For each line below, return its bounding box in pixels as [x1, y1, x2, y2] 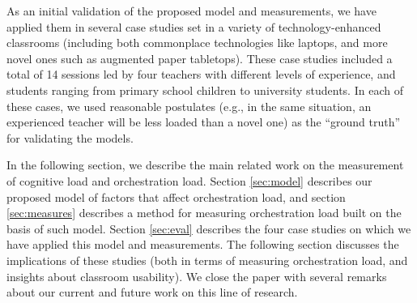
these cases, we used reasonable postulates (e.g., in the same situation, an [6, 97, 372, 114]
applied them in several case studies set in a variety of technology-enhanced [6, 18, 381, 35]
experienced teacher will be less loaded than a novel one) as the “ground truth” [6, 113, 401, 130]
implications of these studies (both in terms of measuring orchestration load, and [6, 251, 408, 268]
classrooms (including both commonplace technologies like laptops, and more [6, 34, 388, 51]
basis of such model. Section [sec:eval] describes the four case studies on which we [6, 220, 411, 237]
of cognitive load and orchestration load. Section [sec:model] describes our [6, 172, 372, 189]
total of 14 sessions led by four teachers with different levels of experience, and [6, 66, 396, 83]
